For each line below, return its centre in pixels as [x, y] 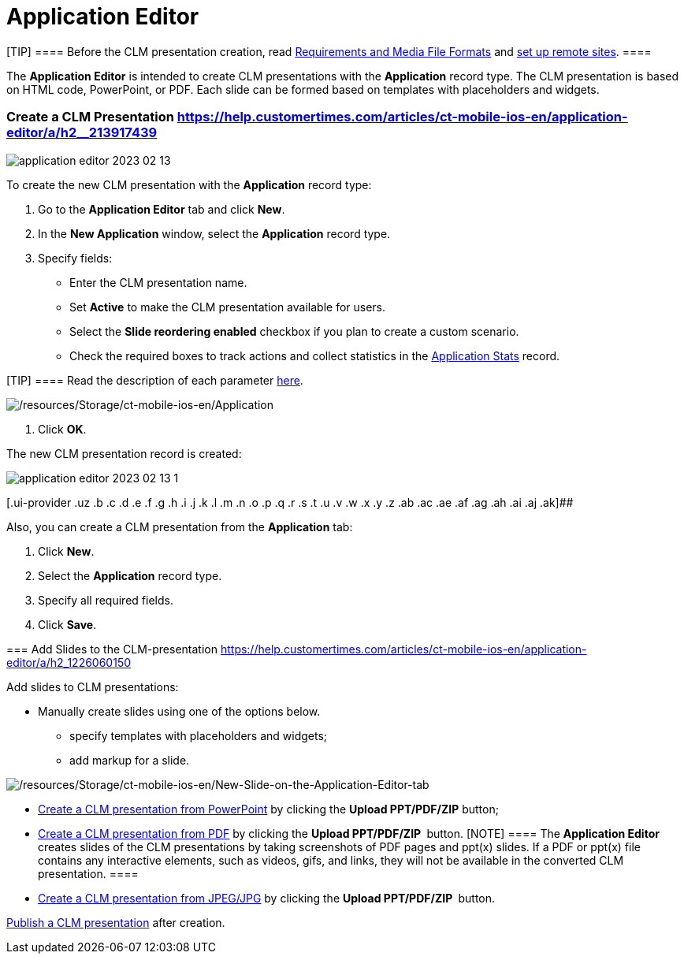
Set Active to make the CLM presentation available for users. [228, 307]
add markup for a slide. [130, 760]
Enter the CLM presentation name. [158, 282]
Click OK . [62, 429]
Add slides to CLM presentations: [93, 687]
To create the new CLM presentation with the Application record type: [189, 184]
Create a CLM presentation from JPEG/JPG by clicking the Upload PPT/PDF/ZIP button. [267, 898]
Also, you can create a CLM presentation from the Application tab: [180, 527]
